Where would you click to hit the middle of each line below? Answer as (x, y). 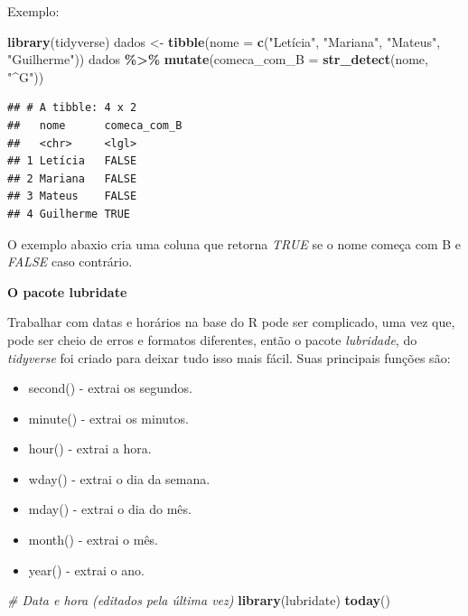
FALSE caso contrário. (70, 261)
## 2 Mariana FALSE (72, 178)
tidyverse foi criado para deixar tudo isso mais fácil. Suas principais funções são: (229, 357)
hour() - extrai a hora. (90, 448)
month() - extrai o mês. (94, 540)
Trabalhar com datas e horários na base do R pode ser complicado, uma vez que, (231, 322)
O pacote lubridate (67, 291)
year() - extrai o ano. (86, 569)
